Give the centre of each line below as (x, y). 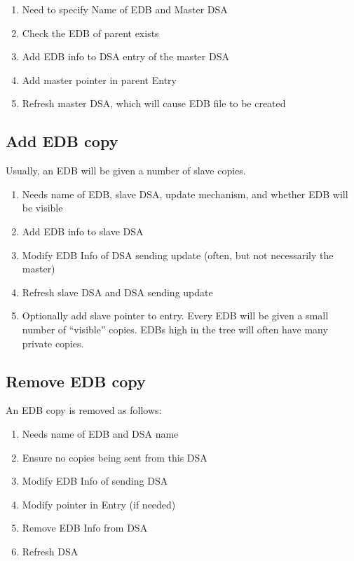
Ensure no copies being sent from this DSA (115, 457)
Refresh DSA (50, 551)
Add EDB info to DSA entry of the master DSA (125, 56)
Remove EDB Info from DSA (85, 528)
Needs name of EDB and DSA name (100, 433)
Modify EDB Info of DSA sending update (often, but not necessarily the (178, 255)
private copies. (53, 343)
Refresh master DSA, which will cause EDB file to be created (154, 103)
